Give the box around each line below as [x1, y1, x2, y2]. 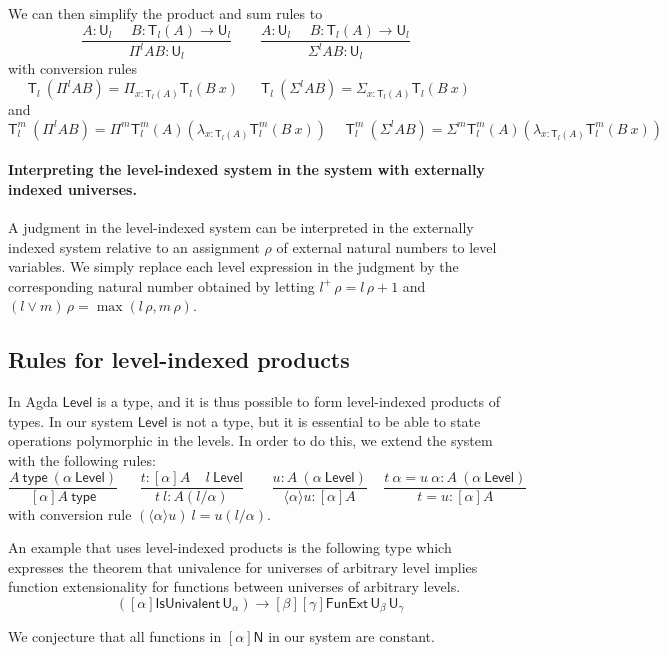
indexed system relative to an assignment [8, 236, 260, 257]
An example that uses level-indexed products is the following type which [8, 537, 452, 558]
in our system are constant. [268, 626, 435, 647]
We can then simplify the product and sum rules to [8, 3, 323, 23]
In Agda [8, 391, 58, 412]
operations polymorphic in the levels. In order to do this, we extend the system [8, 430, 493, 451]
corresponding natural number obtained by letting [8, 275, 315, 296]
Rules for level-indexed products [8, 344, 350, 375]
